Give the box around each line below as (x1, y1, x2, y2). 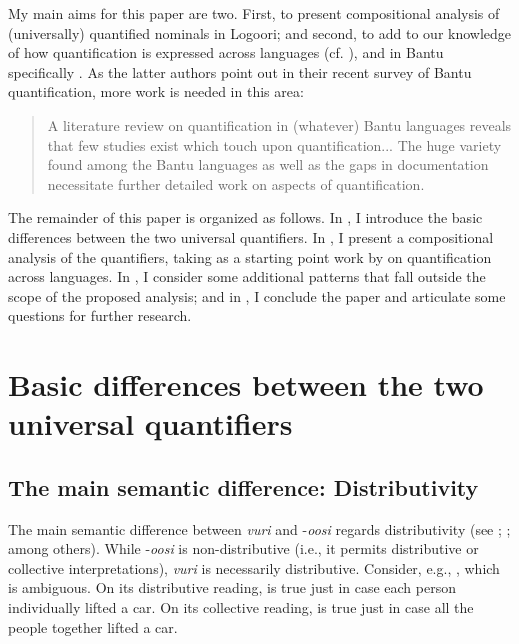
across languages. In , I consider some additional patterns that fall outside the (8, 266, 486, 287)
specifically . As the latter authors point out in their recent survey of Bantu (8, 61, 472, 82)
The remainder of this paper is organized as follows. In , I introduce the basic (8, 207, 483, 228)
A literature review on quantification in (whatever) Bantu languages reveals (47, 114, 512, 135)
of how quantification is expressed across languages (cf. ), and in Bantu (8, 42, 444, 63)
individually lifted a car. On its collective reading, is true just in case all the (8, 597, 474, 618)
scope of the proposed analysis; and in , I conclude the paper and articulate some (8, 285, 506, 306)
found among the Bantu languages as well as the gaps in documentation (47, 154, 489, 175)
